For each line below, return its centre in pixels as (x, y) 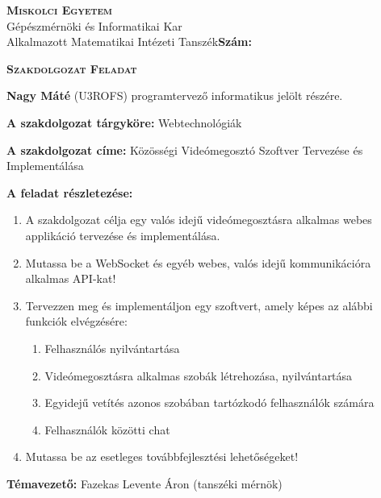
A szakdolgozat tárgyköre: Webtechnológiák (124, 122)
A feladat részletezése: (70, 192)
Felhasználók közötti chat (107, 429)
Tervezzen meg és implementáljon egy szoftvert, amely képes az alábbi (199, 305)
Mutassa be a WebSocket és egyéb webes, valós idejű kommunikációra (198, 262)
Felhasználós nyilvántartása (112, 348)
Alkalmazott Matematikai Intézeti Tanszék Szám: (129, 41)
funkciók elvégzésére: (76, 321)
